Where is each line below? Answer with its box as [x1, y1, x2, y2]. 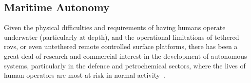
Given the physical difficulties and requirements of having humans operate [4, 22, 226, 33]
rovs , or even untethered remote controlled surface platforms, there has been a [4, 41, 238, 51]
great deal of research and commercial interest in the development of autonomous [4, 50, 247, 61]
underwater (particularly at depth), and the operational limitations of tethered [4, 32, 239, 42]
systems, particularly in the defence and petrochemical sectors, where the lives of [4, 60, 246, 70]
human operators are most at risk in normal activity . [4, 70, 166, 80]
